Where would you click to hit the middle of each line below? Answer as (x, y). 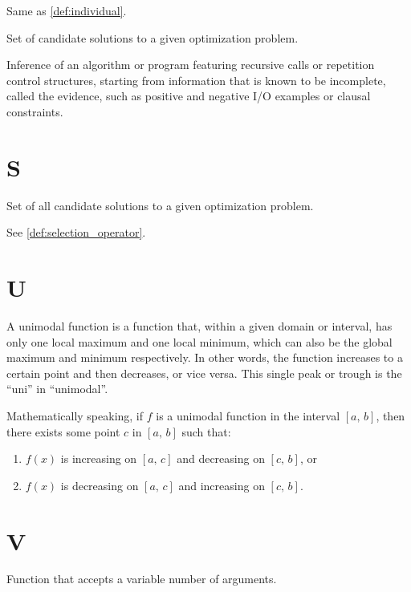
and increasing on (222, 485)
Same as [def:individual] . (67, 10)
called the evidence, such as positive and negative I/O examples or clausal (189, 96)
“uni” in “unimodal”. (57, 389)
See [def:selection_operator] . (76, 232)
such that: (206, 431)
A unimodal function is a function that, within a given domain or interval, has (199, 326)
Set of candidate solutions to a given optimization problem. (153, 37)
